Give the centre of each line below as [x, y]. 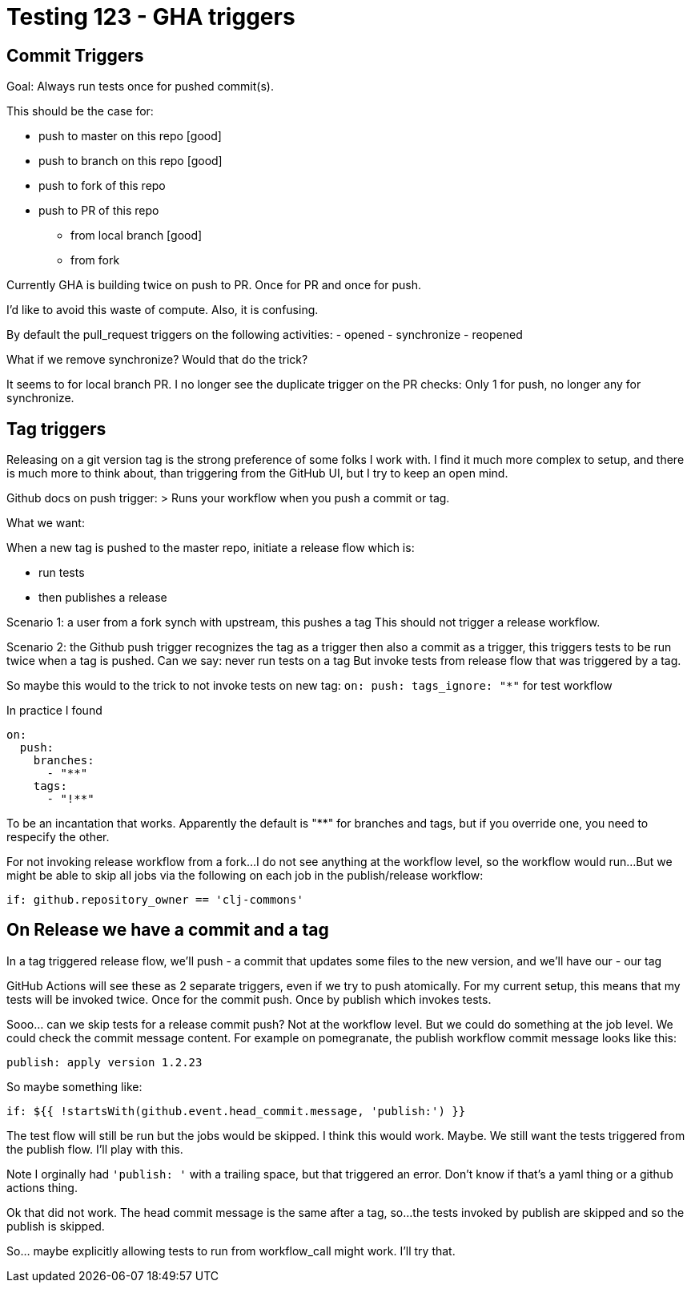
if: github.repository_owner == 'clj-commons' [155, 900]
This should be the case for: [80, 111]
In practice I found [54, 711]
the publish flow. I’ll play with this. [95, 1149]
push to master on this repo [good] [130, 136]
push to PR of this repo [99, 211]
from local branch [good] [137, 236]
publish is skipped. [56, 1226]
